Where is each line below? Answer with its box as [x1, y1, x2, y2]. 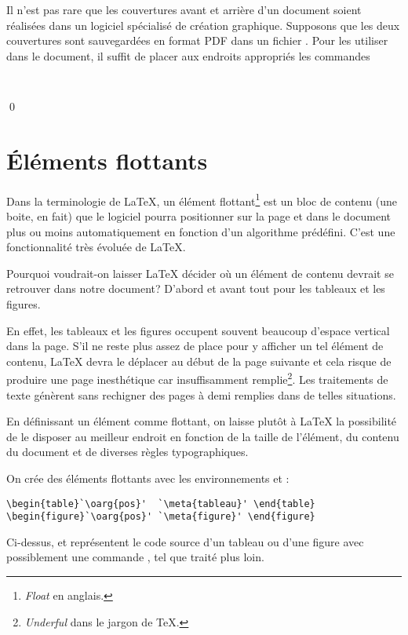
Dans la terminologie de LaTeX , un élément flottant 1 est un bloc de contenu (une [6, 190, 397, 209]
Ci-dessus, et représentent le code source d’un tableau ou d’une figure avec [6, 533, 364, 549]
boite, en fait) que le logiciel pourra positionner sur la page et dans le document [6, 208, 392, 224]
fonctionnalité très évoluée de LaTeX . [6, 239, 186, 255]
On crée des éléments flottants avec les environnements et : [6, 469, 290, 486]
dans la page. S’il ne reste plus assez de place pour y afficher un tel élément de [6, 338, 384, 354]
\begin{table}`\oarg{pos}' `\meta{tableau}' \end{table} [6, 498, 315, 509]
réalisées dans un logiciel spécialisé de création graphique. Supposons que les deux [6, 16, 400, 33]
